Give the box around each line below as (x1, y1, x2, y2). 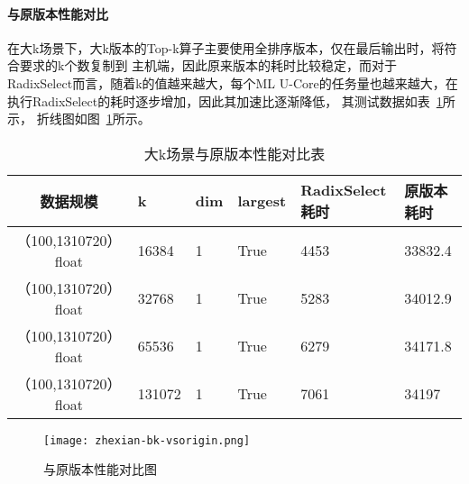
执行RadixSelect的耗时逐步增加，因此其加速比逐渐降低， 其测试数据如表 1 (7, 91, 443, 110)
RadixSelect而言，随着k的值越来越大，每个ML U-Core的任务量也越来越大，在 (7, 73, 458, 92)
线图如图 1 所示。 (49, 109, 151, 128)
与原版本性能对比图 (43, 460, 157, 479)
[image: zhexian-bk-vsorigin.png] (43, 434, 251, 447)
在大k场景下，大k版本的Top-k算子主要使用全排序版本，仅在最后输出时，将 (7, 38, 445, 57)
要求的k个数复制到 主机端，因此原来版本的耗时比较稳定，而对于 (19, 56, 398, 75)
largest (237, 190, 287, 212)
